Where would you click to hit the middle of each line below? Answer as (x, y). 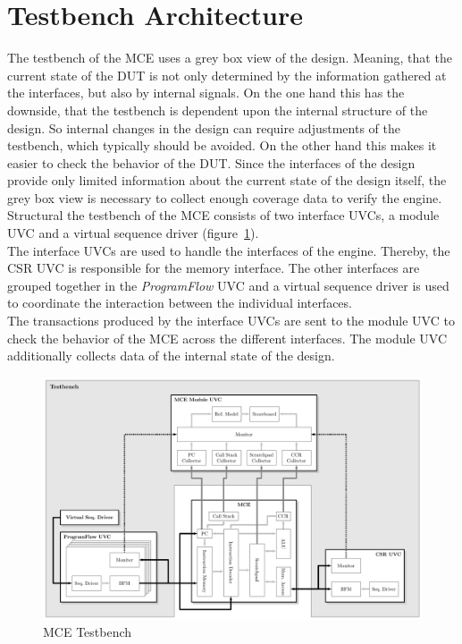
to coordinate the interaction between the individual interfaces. (180, 303)
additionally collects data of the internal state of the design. (171, 356)
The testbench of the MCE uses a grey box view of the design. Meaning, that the (230, 58)
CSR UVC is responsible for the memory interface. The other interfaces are (214, 268)
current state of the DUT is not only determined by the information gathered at (227, 75)
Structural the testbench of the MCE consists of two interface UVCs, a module (223, 215)
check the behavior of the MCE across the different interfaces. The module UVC (227, 338)
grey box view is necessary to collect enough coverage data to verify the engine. (225, 197)
